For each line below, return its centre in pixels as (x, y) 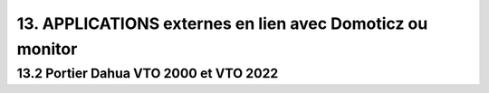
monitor (47, 49)
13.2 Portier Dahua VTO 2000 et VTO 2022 (148, 73)
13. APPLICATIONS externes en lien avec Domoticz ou (222, 23)
